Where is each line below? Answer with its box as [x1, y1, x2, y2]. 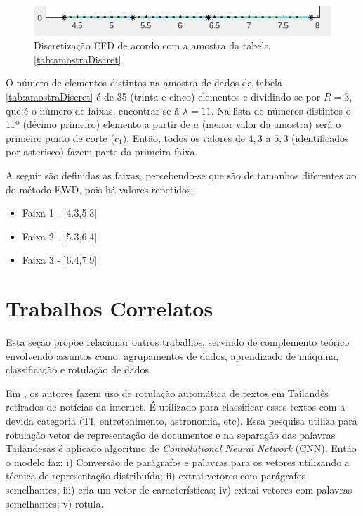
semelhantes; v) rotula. [6, 496, 104, 510]
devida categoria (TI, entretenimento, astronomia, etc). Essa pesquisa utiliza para [6, 413, 357, 428]
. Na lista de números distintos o [211, 103, 351, 117]
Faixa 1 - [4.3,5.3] [22, 205, 98, 220]
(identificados [291, 130, 349, 145]
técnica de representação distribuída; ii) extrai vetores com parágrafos [6, 468, 306, 483]
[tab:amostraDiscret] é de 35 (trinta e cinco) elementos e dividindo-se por [6, 89, 321, 104]
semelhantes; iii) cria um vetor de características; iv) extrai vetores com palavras [6, 482, 352, 497]
